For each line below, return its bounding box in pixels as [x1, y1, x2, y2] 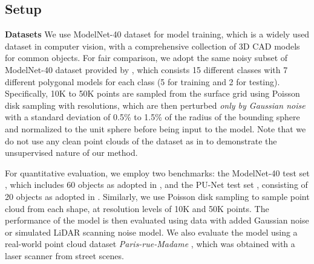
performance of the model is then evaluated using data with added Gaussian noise [5, 214, 309, 227]
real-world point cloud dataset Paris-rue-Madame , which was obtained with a [5, 237, 295, 250]
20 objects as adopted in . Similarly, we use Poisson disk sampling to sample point [5, 190, 310, 202]
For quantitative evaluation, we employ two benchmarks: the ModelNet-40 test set [5, 166, 310, 179]
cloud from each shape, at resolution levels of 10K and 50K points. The [5, 202, 269, 214]
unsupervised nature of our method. [5, 146, 138, 159]
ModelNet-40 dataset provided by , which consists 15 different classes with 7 [5, 63, 288, 76]
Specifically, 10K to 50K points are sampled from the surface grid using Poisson [5, 87, 300, 100]
